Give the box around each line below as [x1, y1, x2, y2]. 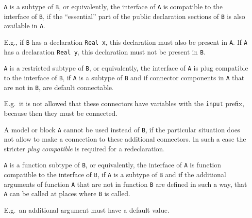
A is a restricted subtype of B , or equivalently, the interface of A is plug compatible [4, 63, 248, 73]
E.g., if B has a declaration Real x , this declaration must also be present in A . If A [4, 36, 248, 47]
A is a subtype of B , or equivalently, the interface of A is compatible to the [4, 1, 223, 11]
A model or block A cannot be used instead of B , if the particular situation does [4, 124, 240, 134]
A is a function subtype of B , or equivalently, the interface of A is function [4, 160, 221, 170]
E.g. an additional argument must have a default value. [4, 204, 169, 215]
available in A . [4, 20, 45, 31]
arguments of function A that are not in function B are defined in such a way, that [4, 179, 247, 189]
